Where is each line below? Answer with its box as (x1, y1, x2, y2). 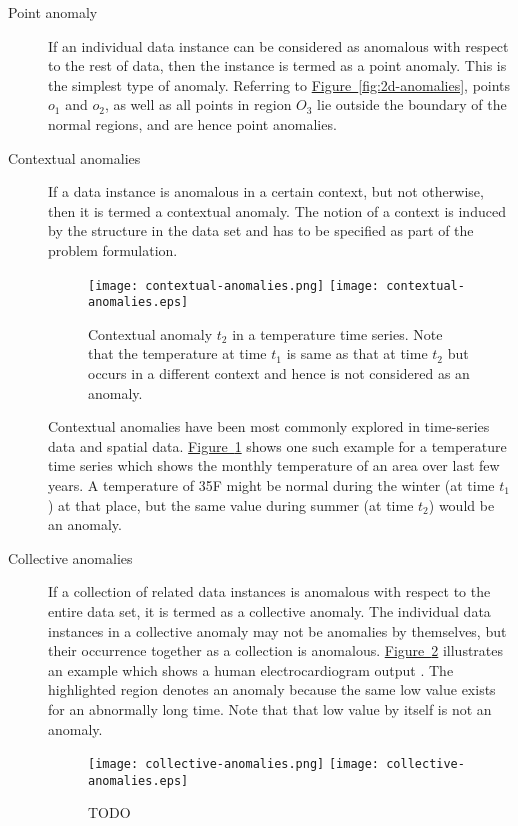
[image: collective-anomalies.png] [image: (88, 757, 380, 772)
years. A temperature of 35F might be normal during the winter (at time (48, 475, 495, 495)
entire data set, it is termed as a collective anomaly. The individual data (48, 600, 491, 621)
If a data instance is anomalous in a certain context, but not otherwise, (48, 181, 484, 202)
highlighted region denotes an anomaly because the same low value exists (48, 679, 496, 700)
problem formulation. (48, 239, 178, 260)
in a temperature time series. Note (232, 323, 443, 344)
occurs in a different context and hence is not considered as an (88, 363, 470, 384)
